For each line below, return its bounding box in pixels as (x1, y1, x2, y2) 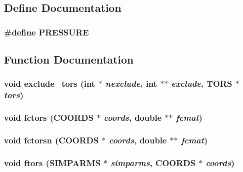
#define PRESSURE (4, 26, 89, 38)
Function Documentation (4, 52, 134, 67)
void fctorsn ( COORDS (4, 134, 99, 146)
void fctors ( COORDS (4, 111, 94, 124)
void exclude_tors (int (4, 77, 95, 90)
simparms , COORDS (111, 156, 196, 169)
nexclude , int (105, 77, 157, 90)
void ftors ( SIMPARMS (4, 156, 101, 169)
